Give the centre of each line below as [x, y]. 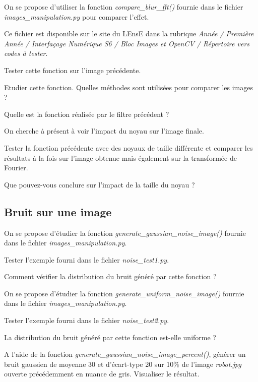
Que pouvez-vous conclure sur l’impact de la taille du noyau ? [100, 184]
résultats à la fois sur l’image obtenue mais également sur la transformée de [120, 157]
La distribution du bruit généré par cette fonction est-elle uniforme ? [110, 337]
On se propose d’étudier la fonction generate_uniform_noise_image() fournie [124, 293]
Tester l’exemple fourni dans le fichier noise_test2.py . [87, 320]
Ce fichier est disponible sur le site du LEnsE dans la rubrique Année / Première [129, 34]
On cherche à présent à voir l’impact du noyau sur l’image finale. [104, 131]
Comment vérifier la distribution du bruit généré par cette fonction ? [110, 276]
